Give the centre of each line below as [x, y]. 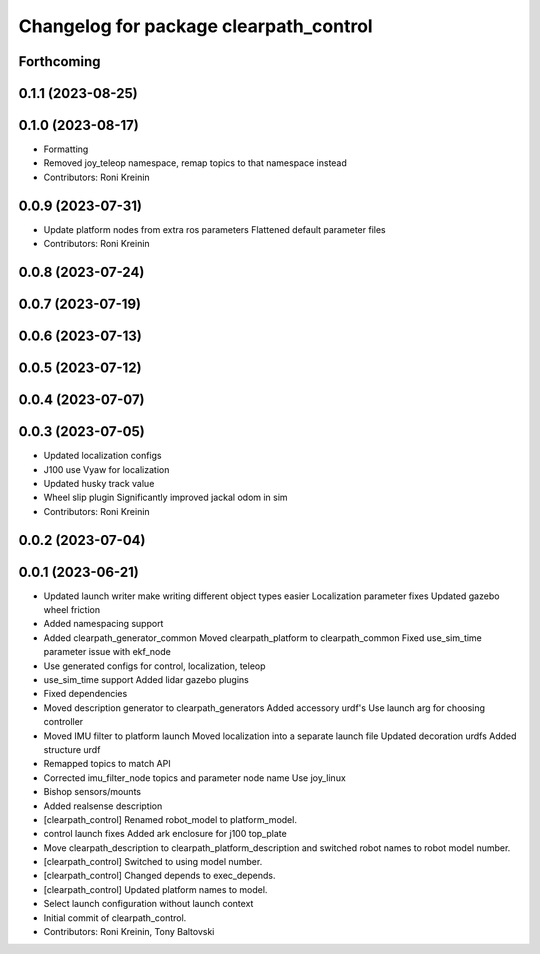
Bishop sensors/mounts [92, 792]
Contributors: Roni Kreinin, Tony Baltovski [129, 932]
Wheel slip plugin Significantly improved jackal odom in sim [166, 497]
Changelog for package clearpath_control [196, 26]
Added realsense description [103, 806]
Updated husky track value [99, 483]
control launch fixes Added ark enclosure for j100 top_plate [165, 834]
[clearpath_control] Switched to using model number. [153, 862]
